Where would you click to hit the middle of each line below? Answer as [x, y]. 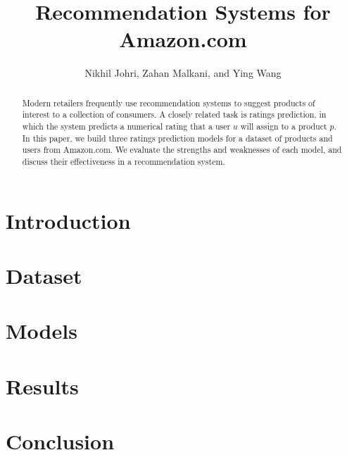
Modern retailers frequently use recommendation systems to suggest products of [169, 102]
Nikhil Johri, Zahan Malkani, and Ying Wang [183, 73]
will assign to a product [284, 126]
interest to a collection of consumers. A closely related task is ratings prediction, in [174, 114]
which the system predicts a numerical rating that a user [126, 126]
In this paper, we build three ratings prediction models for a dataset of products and [177, 138]
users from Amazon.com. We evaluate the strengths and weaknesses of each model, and [182, 150]
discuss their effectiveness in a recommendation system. [124, 161]
